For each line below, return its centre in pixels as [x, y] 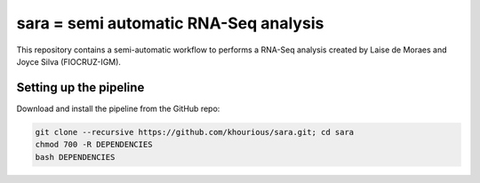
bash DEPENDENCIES [75, 157]
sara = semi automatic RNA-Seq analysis [170, 23]
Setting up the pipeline [80, 88]
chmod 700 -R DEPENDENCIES [94, 145]
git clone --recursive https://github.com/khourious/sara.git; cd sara [195, 132]
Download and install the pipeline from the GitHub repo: [118, 108]
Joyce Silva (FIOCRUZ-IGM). [69, 61]
